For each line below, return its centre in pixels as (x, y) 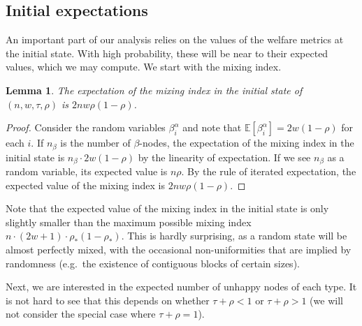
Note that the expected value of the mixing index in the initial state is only (167, 208)
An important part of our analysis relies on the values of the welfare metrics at (175, 39)
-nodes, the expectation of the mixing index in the (247, 143)
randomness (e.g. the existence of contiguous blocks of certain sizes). (153, 263)
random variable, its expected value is (87, 171)
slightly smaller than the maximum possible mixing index (129, 222)
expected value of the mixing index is (85, 185)
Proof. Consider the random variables (86, 127)
